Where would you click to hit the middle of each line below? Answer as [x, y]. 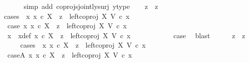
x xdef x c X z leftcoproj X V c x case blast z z [126, 35]
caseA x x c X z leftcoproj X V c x [69, 54]
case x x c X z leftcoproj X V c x [67, 26]
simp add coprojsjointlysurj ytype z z [91, 6]
